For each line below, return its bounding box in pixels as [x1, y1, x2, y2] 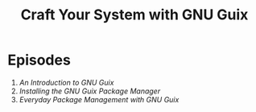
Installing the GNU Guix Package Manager [19, 86, 161, 96]
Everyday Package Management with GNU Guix [19, 94, 180, 104]
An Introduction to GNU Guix [19, 77, 114, 87]
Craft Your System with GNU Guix [20, 6, 249, 24]
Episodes [7, 51, 72, 69]
